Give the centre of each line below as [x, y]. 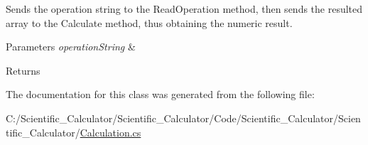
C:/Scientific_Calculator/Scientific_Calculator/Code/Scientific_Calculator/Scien [183, 118]
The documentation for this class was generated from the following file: [160, 94]
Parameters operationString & [71, 47]
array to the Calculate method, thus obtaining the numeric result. [149, 22]
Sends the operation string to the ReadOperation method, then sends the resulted [184, 9]
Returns [23, 70]
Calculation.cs [110, 132]
